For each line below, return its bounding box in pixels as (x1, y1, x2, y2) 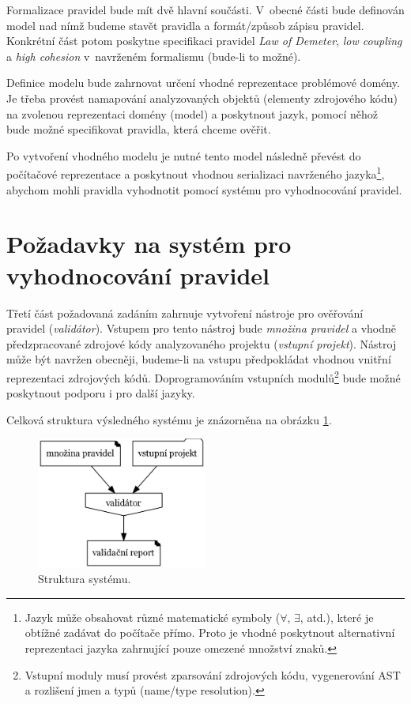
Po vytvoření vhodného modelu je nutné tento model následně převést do (6, 147, 361, 164)
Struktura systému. (38, 570, 131, 587)
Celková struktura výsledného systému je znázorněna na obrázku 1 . (6, 411, 332, 427)
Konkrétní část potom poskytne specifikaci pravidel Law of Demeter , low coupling (6, 32, 402, 49)
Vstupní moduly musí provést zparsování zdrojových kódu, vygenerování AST (25, 666, 401, 683)
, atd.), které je (300, 608, 374, 625)
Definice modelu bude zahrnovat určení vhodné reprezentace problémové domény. (6, 74, 400, 91)
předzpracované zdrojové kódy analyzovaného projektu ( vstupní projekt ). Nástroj (6, 335, 397, 352)
